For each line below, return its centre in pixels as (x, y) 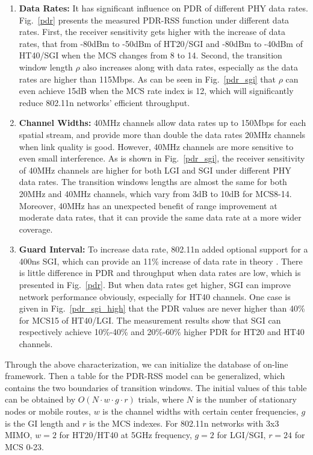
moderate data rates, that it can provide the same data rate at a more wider (160, 217)
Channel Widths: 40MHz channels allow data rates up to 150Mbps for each (163, 123)
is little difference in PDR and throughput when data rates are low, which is (160, 273)
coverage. (36, 229)
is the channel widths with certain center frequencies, (200, 411)
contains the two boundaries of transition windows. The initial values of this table (156, 387)
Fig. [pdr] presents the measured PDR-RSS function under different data (154, 20)
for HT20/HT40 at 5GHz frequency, (126, 435)
